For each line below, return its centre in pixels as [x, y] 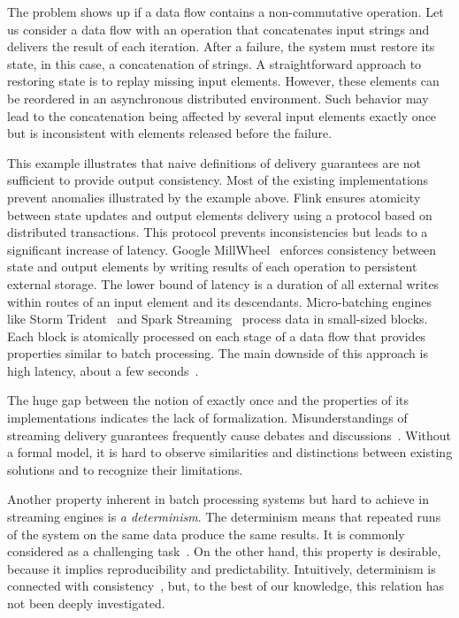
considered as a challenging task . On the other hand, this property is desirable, [224, 551]
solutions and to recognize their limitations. [125, 469]
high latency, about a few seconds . [103, 370]
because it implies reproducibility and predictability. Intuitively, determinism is [222, 568]
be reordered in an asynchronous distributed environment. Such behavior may [218, 98]
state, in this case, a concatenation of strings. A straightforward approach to [214, 63]
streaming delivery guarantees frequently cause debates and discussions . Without [229, 435]
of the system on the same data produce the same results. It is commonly [206, 534]
